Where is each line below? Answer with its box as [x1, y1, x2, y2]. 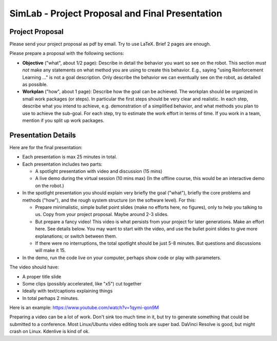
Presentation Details [9, 131, 76, 139]
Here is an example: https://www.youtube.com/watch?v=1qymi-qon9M [9, 304, 159, 311]
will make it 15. [35, 247, 66, 254]
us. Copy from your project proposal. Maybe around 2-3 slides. [35, 211, 169, 218]
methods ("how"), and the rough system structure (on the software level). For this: [22, 197, 196, 203]
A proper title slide [22, 273, 62, 280]
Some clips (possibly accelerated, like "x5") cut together [22, 280, 142, 286]
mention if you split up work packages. [22, 117, 105, 123]
